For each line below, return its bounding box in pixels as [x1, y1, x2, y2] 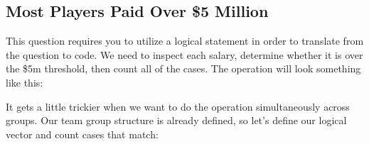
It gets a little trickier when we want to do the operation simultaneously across [6, 99, 350, 113]
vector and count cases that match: [6, 126, 159, 141]
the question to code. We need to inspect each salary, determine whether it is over [6, 47, 363, 62]
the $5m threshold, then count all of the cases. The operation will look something [6, 61, 361, 76]
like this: [6, 74, 43, 89]
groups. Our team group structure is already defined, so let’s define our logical [6, 113, 347, 128]
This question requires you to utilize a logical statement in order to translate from [6, 33, 364, 48]
